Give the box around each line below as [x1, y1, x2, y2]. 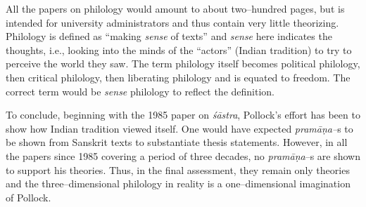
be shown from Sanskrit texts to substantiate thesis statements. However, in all [6, 135, 348, 149]
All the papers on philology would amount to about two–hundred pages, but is [6, 1, 345, 15]
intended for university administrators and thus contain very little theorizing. [6, 15, 339, 29]
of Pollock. [6, 189, 51, 204]
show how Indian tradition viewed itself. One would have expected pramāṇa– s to [6, 121, 353, 135]
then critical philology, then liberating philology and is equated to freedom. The [6, 69, 351, 84]
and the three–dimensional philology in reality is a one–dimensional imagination [6, 176, 351, 191]
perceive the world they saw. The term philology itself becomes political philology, [6, 56, 360, 71]
